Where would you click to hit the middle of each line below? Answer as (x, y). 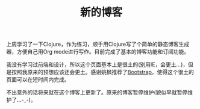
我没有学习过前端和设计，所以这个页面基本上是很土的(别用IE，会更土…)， (97, 64)
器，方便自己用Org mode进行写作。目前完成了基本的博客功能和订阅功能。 (98, 52)
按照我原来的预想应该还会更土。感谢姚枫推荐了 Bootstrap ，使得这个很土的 (103, 72)
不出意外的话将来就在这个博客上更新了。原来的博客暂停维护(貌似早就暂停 (97, 92)
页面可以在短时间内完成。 (38, 79)
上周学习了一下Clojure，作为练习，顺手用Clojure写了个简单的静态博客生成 (98, 44)
